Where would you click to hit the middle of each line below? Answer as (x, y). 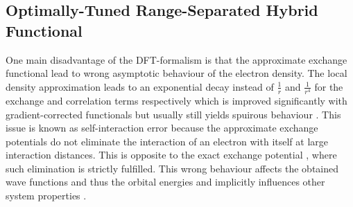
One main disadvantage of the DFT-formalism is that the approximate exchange (176, 59)
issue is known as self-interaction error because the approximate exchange (162, 128)
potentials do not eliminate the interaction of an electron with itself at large (167, 141)
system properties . (46, 196)
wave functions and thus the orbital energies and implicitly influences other (165, 182)
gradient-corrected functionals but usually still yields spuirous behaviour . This (173, 114)
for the (329, 86)
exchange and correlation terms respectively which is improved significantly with (176, 100)
